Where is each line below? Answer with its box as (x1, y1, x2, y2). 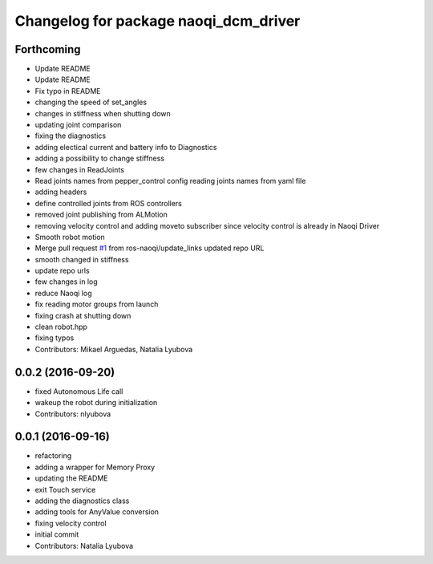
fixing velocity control (34, 518, 107, 528)
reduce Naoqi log (34, 288, 92, 298)
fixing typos (34, 333, 75, 343)
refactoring (34, 451, 72, 461)
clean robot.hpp (34, 322, 88, 332)
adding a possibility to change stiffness (34, 153, 164, 164)
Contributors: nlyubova (34, 409, 111, 419)
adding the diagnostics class (34, 496, 130, 505)
